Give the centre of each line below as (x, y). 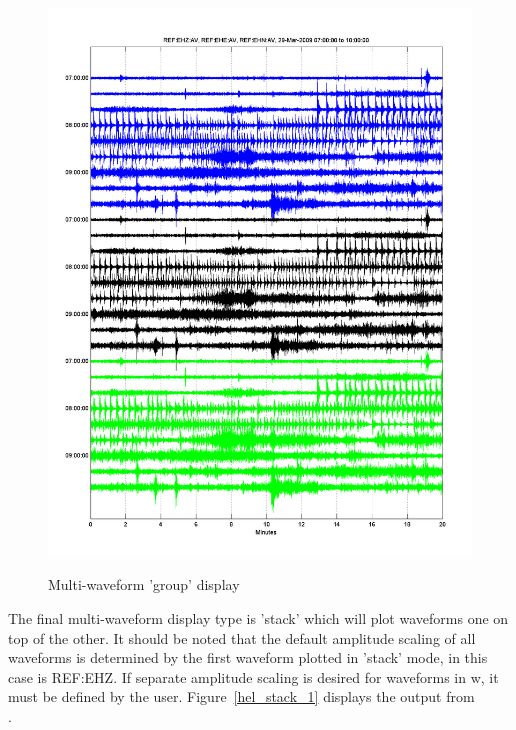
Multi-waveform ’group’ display (144, 584)
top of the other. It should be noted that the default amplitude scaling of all (242, 637)
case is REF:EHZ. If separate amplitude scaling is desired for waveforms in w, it (253, 676)
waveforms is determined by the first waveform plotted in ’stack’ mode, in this (248, 657)
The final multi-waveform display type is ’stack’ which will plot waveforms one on (258, 618)
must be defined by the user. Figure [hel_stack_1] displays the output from (241, 696)
